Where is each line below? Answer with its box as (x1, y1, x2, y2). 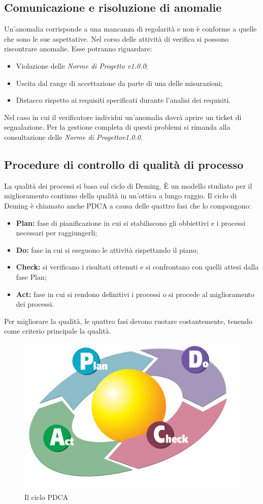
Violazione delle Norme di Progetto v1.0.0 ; (16, 60, 148, 71)
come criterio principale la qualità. (4, 325, 111, 336)
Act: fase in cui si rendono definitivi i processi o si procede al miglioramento (16, 288, 254, 299)
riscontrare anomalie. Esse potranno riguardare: (4, 43, 152, 54)
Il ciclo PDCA (24, 492, 69, 502)
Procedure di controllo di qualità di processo (4, 156, 244, 172)
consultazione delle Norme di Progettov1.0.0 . (4, 131, 143, 142)
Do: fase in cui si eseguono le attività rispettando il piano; (16, 244, 199, 255)
